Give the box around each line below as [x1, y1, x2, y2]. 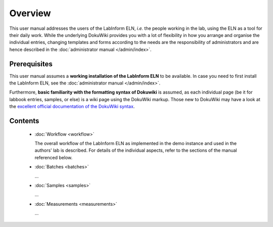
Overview [9, 8, 51, 19]
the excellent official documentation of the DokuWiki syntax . [9, 104, 135, 110]
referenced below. [34, 154, 73, 160]
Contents [9, 117, 39, 125]
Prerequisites [9, 60, 53, 68]
